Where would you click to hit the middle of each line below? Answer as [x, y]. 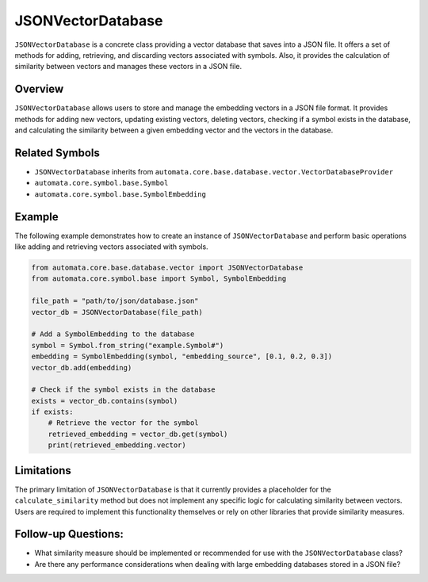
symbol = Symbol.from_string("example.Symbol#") [128, 345]
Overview [39, 89]
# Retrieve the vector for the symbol [123, 423]
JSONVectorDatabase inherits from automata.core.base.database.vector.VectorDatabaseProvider [214, 171]
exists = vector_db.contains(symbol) [105, 401]
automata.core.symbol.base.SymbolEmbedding [120, 194]
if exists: [52, 412]
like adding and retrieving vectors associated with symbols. [112, 247]
